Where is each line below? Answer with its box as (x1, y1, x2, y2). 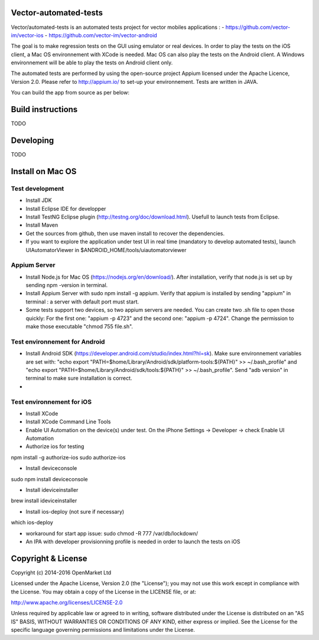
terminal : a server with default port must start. (25, 298, 139, 305)
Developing (11, 135, 54, 145)
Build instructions (11, 105, 78, 115)
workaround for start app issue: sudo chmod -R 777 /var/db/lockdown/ (25, 530, 198, 537)
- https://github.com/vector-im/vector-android (44, 31, 158, 38)
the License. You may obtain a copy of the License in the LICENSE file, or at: (11, 588, 196, 595)
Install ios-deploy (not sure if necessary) (25, 508, 125, 515)
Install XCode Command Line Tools (25, 418, 111, 425)
